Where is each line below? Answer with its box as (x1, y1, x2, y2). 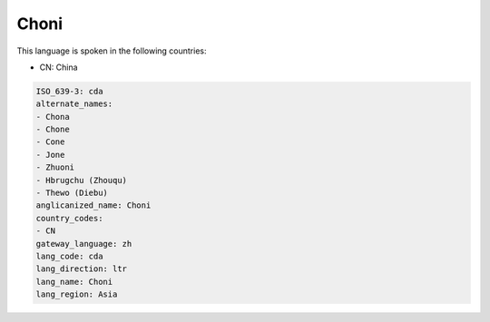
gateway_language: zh (35, 239, 132, 249)
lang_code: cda (35, 251, 103, 261)
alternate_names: (35, 99, 113, 109)
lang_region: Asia (35, 289, 118, 299)
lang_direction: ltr (35, 264, 127, 274)
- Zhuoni (35, 162, 75, 172)
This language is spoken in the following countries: (16, 45, 207, 56)
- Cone (35, 137, 65, 147)
